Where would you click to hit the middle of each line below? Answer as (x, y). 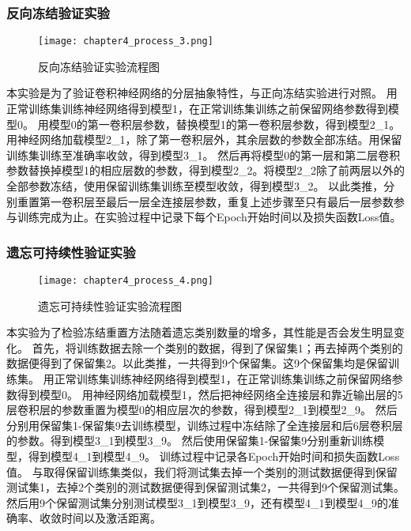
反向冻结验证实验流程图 (99, 66)
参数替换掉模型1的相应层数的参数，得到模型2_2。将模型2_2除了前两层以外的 (205, 170)
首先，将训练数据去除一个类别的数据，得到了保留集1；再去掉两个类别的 (217, 347)
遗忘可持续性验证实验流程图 (110, 305)
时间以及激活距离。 (111, 518)
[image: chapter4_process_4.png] (126, 281)
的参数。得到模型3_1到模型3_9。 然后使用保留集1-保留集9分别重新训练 (190, 441)
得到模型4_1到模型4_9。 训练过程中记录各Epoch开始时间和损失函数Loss (214, 456)
